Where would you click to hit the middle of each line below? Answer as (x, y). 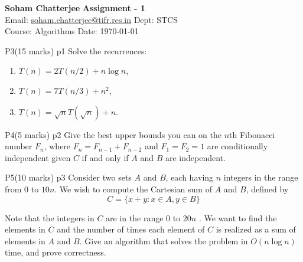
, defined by (267, 189)
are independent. (195, 157)
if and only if (105, 157)
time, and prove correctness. (56, 252)
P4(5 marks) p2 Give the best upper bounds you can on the (113, 134)
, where (57, 146)
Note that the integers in (50, 217)
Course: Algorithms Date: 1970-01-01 (72, 31)
